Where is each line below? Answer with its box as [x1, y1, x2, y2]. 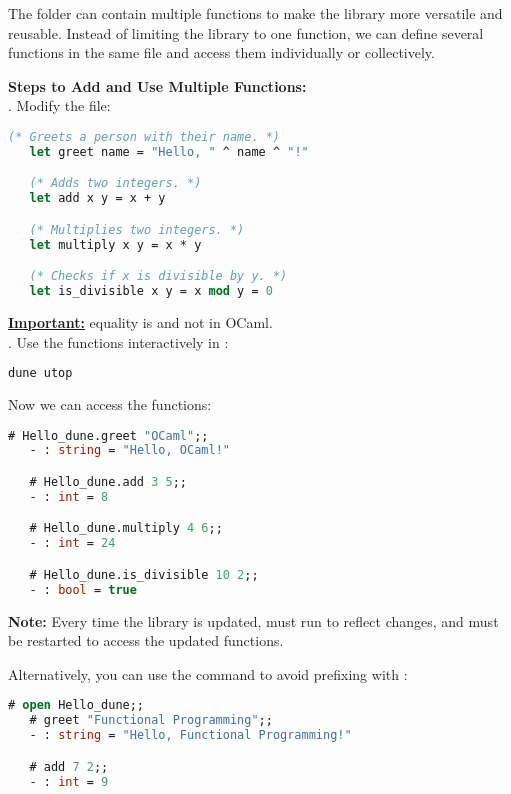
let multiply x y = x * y [29, 237, 202, 252]
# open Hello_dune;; [8, 698, 145, 713]
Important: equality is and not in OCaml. [8, 311, 273, 332]
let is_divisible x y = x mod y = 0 [29, 284, 273, 299]
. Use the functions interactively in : [8, 331, 229, 352]
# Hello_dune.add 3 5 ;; [29, 475, 188, 489]
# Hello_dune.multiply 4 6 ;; [29, 521, 223, 536]
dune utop [8, 366, 73, 381]
